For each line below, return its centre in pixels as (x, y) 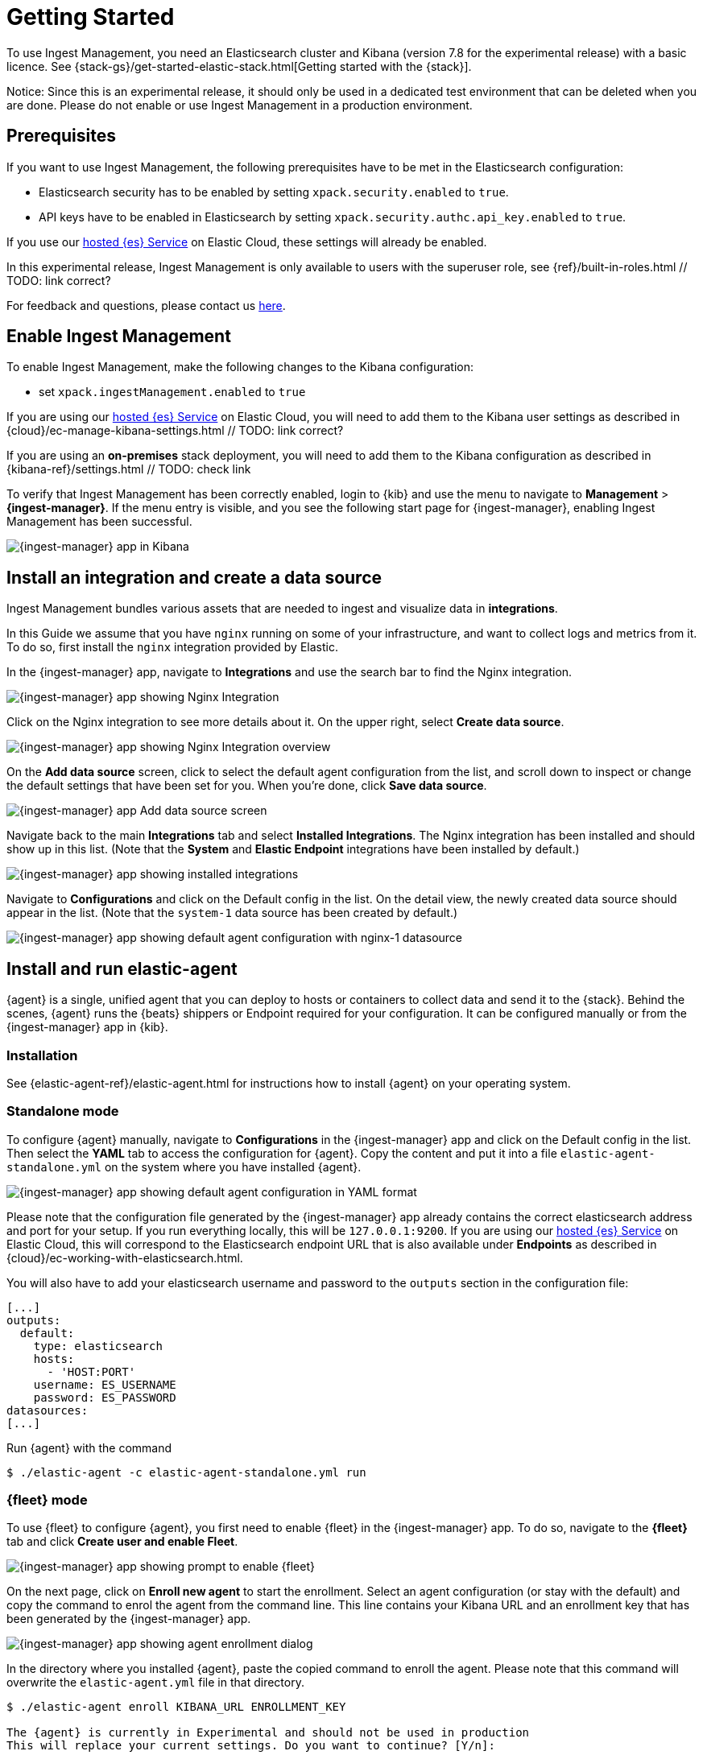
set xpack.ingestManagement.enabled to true (172, 392)
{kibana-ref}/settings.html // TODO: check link (129, 469)
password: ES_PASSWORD (105, 1397)
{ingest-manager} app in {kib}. (87, 1027)
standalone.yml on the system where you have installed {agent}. (184, 1167)
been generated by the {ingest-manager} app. (129, 1619)
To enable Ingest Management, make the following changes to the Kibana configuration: (240, 367)
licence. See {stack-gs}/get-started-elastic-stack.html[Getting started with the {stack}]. (239, 66)
